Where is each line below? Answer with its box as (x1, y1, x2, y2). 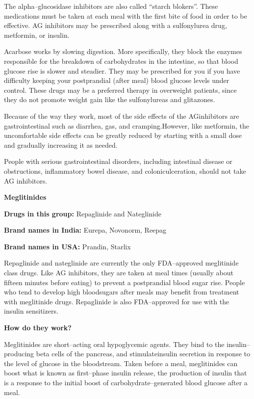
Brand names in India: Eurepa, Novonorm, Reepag (4, 225, 167, 235)
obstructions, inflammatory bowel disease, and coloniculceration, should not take (4, 165, 246, 176)
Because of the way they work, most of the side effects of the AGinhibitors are (4, 110, 239, 121)
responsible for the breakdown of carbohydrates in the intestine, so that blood (4, 55, 238, 66)
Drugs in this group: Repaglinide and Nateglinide (4, 208, 161, 218)
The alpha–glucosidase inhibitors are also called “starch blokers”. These (4, 1, 218, 11)
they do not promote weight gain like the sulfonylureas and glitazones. (4, 94, 215, 105)
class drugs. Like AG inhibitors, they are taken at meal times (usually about (4, 267, 233, 278)
